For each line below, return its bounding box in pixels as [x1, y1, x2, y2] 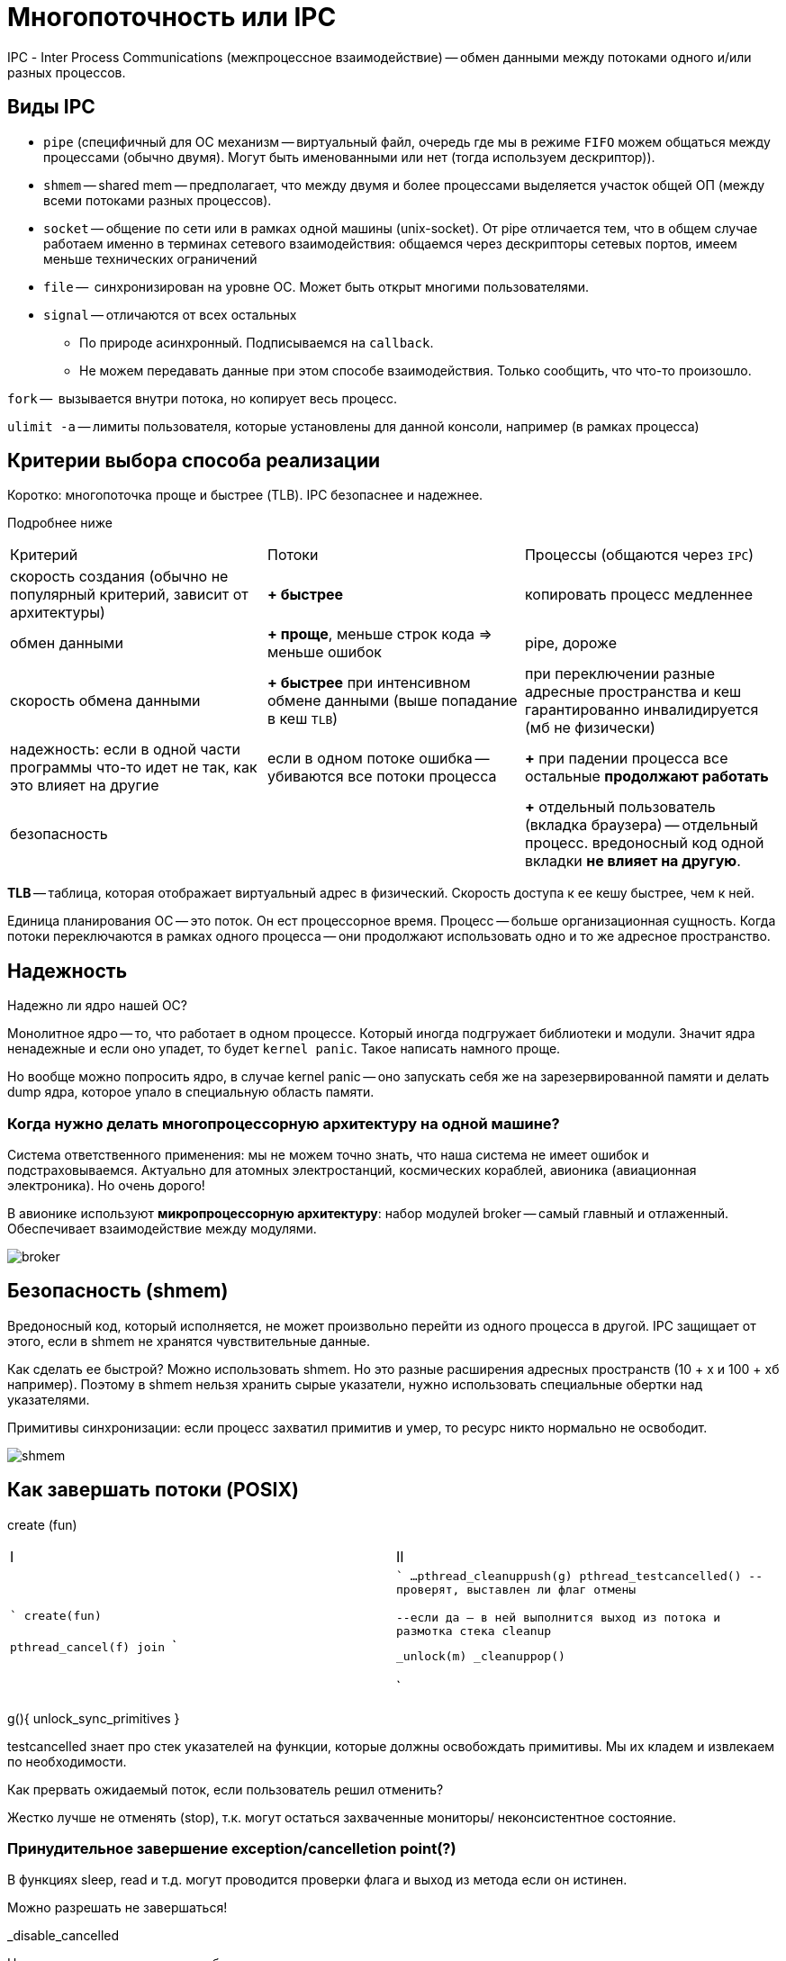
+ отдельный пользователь [524, 798, 716, 817]
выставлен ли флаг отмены [466, 1582, 637, 1596]
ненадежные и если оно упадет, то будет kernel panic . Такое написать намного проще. [7, 1041, 561, 1057]
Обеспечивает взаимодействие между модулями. [7, 1221, 317, 1237]
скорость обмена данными [10, 691, 201, 710]
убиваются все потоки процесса [267, 767, 497, 786]
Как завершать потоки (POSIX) [7, 1478, 299, 1502]
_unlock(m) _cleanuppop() [396, 1649, 565, 1663]
